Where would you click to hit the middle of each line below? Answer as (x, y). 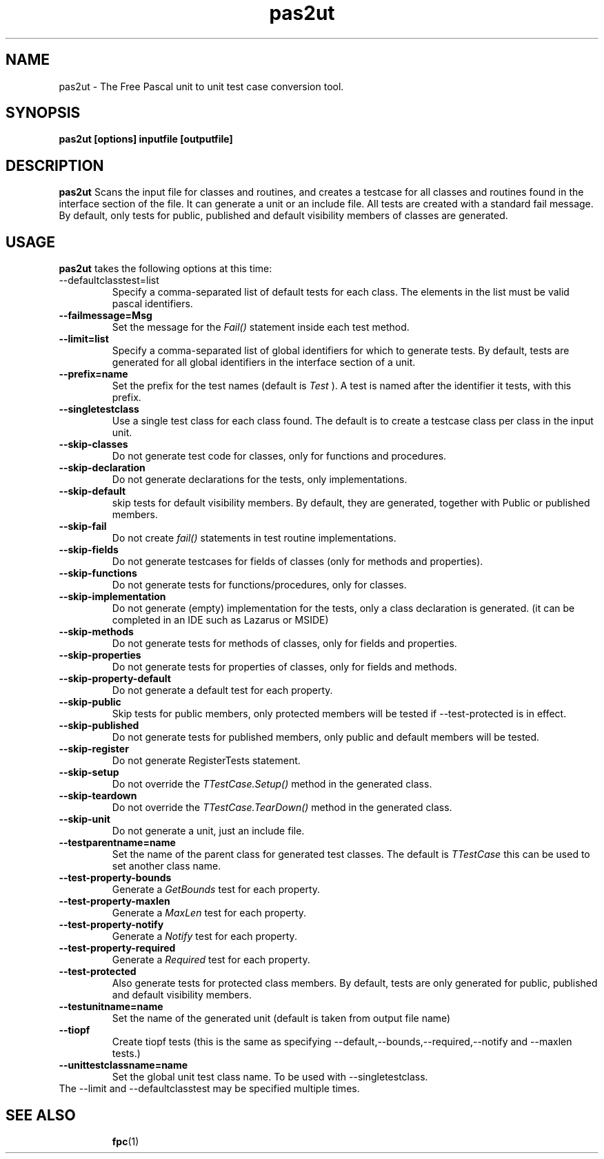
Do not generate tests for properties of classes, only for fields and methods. (284, 667)
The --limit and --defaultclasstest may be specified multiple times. (209, 1089)
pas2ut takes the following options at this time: (165, 269)
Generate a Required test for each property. (211, 960)
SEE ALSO (41, 1115)
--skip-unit (84, 819)
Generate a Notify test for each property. (204, 936)
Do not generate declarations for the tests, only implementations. (260, 480)
